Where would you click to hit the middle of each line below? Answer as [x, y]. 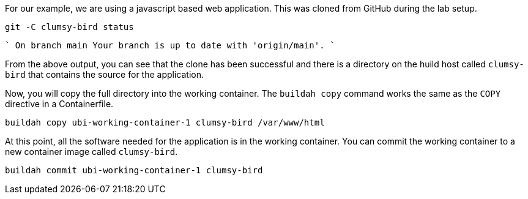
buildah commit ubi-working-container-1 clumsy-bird [134, 170]
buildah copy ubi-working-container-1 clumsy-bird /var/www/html [165, 122]
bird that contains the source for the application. [104, 74]
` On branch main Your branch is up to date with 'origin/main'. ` [170, 45]
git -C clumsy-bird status [69, 27]
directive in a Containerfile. [59, 104]
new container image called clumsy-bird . [91, 152]
